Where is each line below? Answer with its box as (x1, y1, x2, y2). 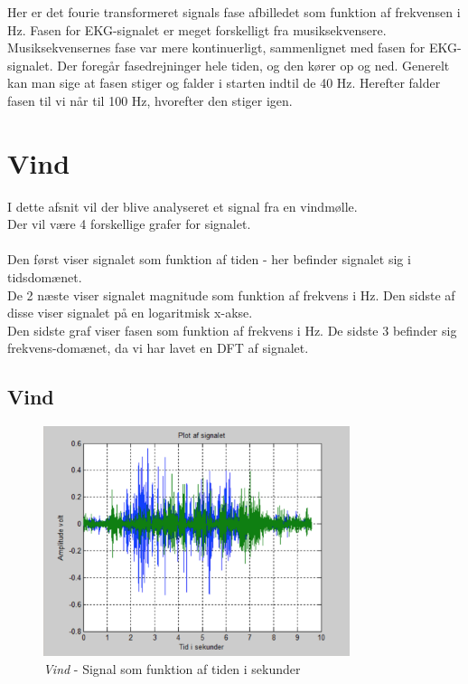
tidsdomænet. (7, 268, 82, 287)
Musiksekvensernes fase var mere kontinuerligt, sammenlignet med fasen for (7, 38, 426, 57)
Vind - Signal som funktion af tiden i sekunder (43, 659, 301, 678)
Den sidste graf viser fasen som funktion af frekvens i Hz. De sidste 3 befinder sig (7, 320, 457, 339)
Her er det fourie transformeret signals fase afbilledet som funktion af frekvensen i (7, 3, 461, 21)
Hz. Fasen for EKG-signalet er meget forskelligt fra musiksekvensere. (7, 20, 387, 39)
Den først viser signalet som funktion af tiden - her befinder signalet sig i (7, 250, 411, 269)
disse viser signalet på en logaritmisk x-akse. (7, 303, 253, 322)
